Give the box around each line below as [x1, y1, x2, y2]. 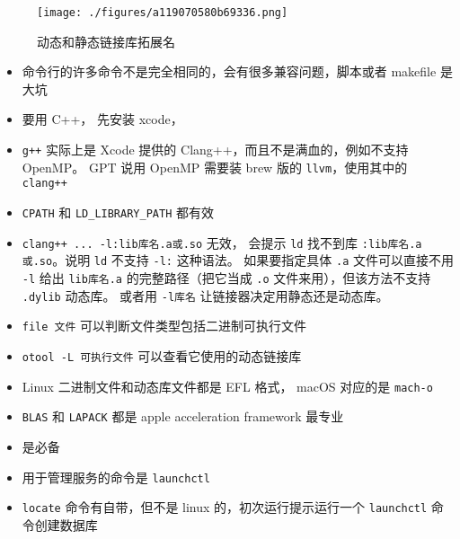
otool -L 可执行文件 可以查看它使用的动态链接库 [22, 346, 302, 365]
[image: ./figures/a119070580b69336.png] [37, 6, 288, 19]
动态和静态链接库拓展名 [37, 31, 175, 50]
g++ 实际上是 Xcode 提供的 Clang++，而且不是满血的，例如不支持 [22, 140, 409, 159]
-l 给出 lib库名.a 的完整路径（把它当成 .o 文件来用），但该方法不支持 [22, 268, 431, 287]
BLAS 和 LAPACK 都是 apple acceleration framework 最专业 [22, 407, 344, 426]
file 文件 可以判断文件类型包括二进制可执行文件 [22, 316, 307, 335]
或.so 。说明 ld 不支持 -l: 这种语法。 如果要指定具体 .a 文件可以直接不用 [22, 251, 454, 269]
